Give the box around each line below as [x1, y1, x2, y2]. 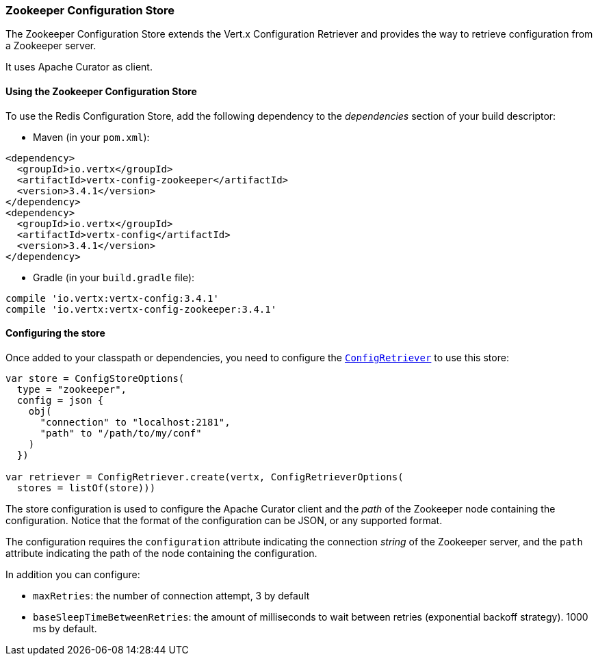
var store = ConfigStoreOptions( [5, 372, 185, 384]
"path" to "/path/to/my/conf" [40, 427, 202, 439]
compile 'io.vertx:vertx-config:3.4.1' [5, 292, 219, 304]
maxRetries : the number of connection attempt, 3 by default [33, 589, 310, 601]
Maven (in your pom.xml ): [33, 131, 150, 143]
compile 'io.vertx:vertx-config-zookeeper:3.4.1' [5, 303, 277, 315]
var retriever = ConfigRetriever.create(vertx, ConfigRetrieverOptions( [5, 471, 404, 482]
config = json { [16, 394, 104, 406]
